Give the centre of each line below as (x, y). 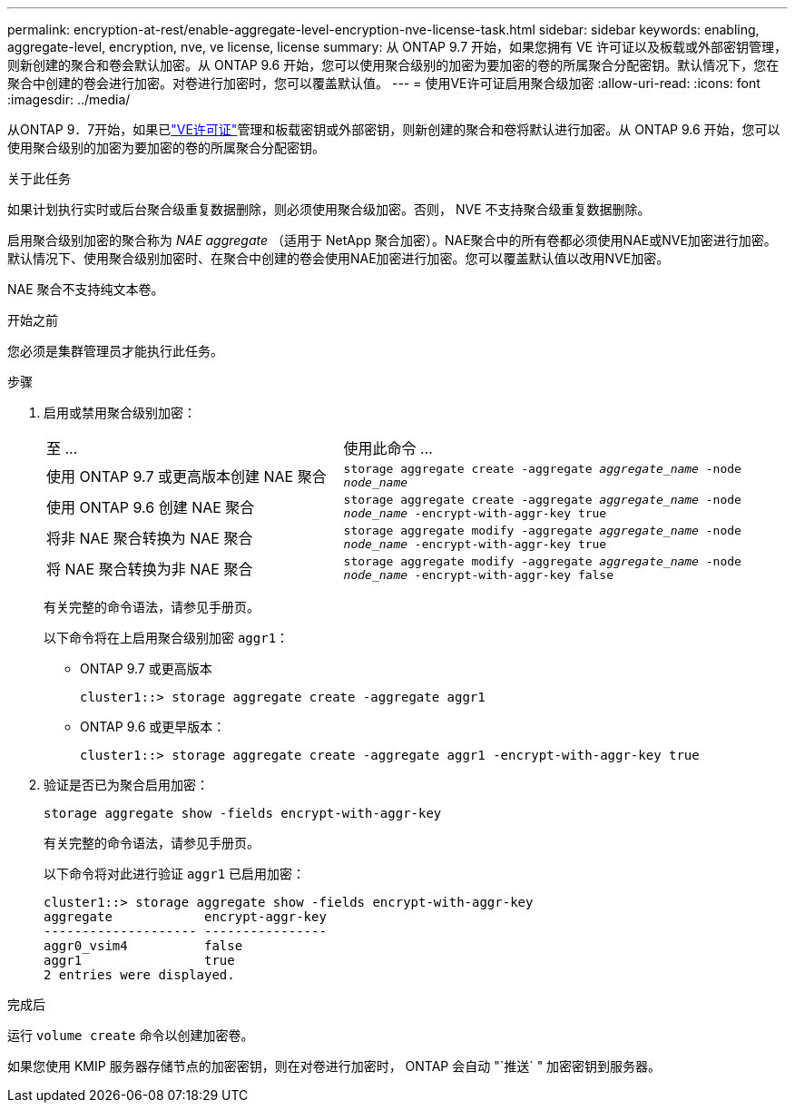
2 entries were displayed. (139, 975)
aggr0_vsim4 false (143, 946)
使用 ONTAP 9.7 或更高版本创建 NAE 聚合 (186, 476)
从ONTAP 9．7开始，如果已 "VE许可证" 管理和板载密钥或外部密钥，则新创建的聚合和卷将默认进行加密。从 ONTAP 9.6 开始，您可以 (394, 129)
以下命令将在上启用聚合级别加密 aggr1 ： (167, 638)
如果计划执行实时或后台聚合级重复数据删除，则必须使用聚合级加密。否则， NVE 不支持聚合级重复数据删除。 (329, 209)
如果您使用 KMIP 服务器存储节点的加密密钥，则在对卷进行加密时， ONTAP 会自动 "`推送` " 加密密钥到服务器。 (334, 1066)
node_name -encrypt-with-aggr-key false (479, 575)
